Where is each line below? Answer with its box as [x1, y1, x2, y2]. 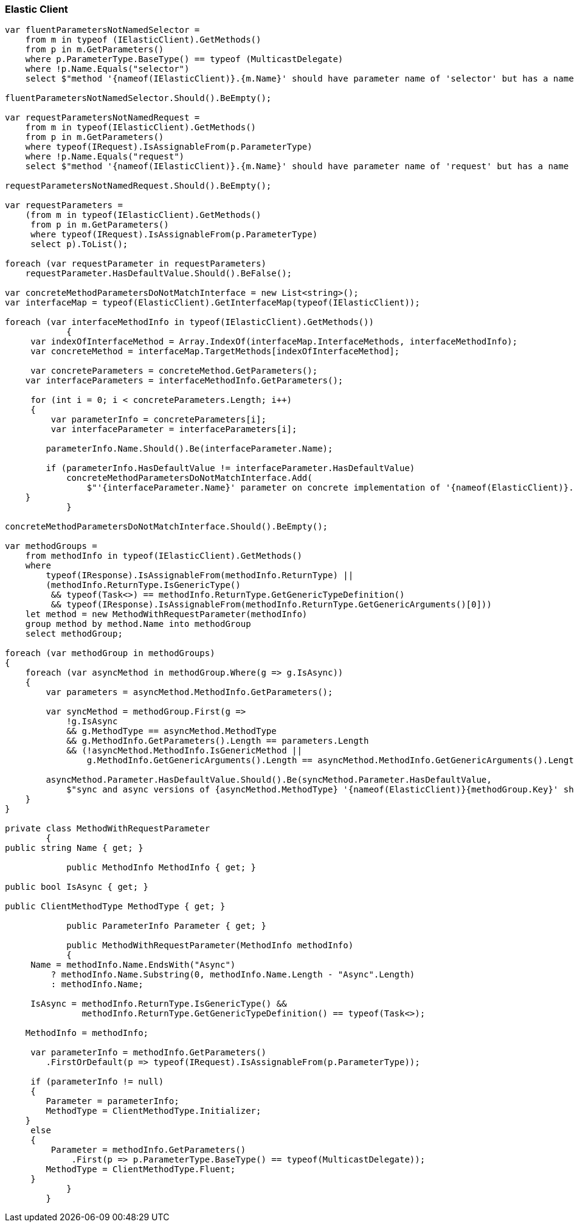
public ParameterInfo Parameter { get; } [66, 921, 266, 931]
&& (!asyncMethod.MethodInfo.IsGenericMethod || [66, 746, 302, 756]
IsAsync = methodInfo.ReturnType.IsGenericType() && [30, 999, 287, 1009]
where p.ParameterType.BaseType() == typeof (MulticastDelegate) [25, 54, 344, 65]
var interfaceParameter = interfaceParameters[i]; [50, 424, 297, 435]
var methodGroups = [5, 541, 97, 551]
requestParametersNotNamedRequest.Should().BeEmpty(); [5, 181, 272, 191]
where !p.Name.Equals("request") [25, 152, 185, 162]
